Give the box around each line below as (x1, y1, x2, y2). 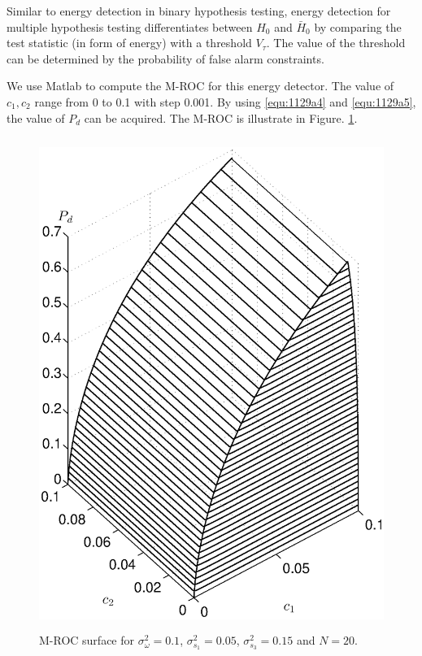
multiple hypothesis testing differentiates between (7, 18, 253, 35)
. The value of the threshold (266, 34, 406, 51)
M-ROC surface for (39, 632, 135, 649)
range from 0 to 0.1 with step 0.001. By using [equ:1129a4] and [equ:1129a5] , (34, 93, 416, 110)
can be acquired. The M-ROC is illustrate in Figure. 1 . (84, 109, 358, 126)
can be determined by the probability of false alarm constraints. (7, 50, 324, 67)
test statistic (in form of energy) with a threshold (7, 34, 252, 51)
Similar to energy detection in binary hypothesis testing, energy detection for (7, 2, 391, 19)
